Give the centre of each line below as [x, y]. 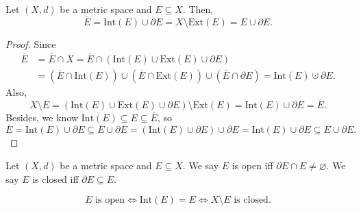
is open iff [252, 165]
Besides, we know [42, 117]
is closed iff [55, 178]
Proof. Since [31, 44]
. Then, [198, 9]
